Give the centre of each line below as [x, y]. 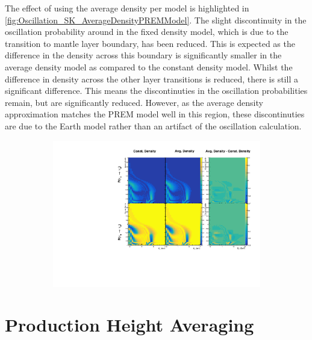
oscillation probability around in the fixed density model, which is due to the [147, 32]
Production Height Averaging [129, 325]
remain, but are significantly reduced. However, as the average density [134, 102]
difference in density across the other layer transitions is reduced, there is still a [151, 79]
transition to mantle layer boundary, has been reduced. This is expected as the [150, 43]
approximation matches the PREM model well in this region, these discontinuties [155, 114]
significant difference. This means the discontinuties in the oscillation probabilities [156, 91]
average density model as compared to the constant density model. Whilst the [149, 66]
